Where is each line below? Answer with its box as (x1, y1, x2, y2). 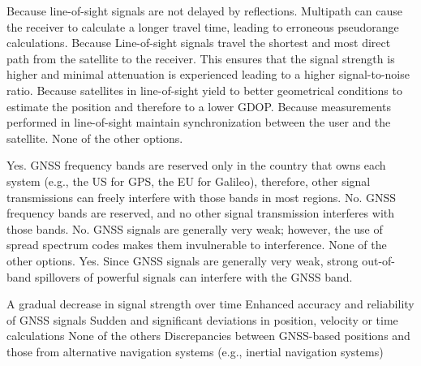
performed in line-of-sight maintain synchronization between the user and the (6, 114, 391, 131)
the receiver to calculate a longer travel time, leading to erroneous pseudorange (6, 18, 399, 35)
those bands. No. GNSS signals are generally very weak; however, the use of (6, 220, 383, 237)
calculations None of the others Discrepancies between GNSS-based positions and (6, 327, 410, 344)
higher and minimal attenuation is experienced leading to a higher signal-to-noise (6, 66, 410, 83)
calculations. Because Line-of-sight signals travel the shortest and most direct (6, 34, 391, 51)
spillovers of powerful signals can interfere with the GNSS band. (35, 268, 353, 285)
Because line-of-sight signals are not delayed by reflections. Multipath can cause (6, 2, 402, 19)
